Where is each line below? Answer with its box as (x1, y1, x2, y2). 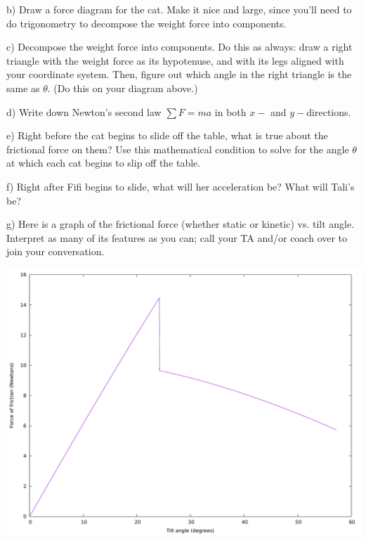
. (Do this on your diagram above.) (47, 80, 198, 95)
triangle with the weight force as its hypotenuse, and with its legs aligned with (6, 53, 344, 67)
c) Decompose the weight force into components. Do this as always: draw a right (6, 39, 353, 54)
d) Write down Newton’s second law (6, 104, 162, 119)
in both (214, 104, 247, 119)
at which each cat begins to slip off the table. (6, 155, 201, 170)
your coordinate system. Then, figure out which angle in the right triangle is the (6, 67, 352, 82)
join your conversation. (6, 244, 105, 259)
